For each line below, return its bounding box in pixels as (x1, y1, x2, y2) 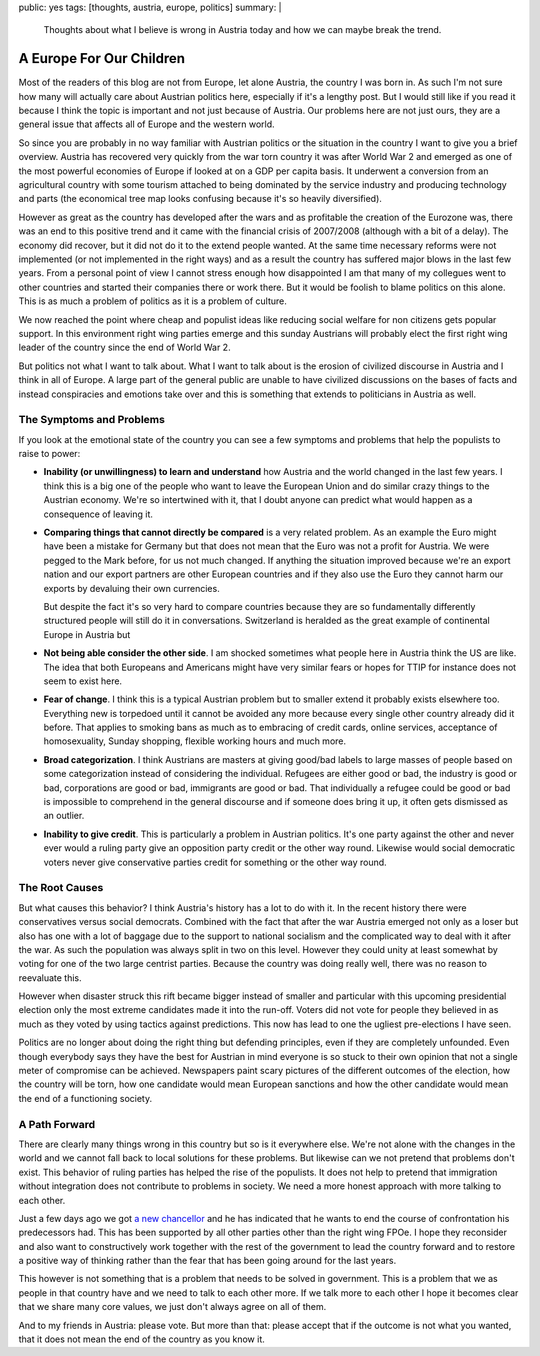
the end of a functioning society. (18, 1092, 153, 1104)
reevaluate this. (18, 971, 82, 984)
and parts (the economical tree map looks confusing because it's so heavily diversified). (18, 193, 382, 205)
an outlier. (43, 810, 85, 822)
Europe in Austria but (43, 628, 131, 640)
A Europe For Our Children (18, 50, 185, 67)
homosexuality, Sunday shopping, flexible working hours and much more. (43, 735, 347, 747)
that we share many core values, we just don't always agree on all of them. (18, 1301, 327, 1313)
